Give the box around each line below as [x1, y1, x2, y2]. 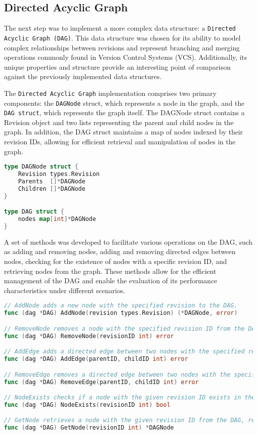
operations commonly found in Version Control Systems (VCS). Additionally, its [4, 52, 247, 62]
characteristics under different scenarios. [4, 285, 126, 295]
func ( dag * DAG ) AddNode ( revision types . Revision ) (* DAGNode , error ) [4, 309, 238, 317]
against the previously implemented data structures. [4, 71, 162, 82]
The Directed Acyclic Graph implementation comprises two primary [4, 87, 216, 98]
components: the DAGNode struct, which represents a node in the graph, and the [4, 97, 245, 108]
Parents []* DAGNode [18, 177, 86, 185]
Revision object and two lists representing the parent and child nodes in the [4, 117, 234, 127]
